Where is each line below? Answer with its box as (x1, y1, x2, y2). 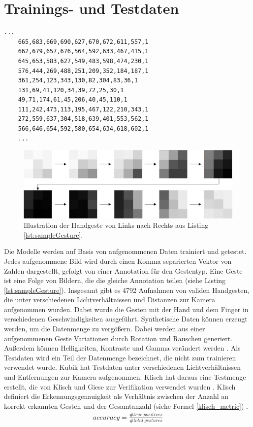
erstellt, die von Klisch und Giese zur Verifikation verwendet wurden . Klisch (4, 381, 236, 391)
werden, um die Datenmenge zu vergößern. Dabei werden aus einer (4, 323, 205, 334)
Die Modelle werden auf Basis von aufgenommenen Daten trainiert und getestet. (4, 246, 247, 256)
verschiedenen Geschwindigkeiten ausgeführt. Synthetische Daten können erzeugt (4, 314, 248, 324)
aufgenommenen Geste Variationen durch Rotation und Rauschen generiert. (4, 333, 232, 343)
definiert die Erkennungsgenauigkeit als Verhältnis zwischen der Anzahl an (4, 391, 229, 401)
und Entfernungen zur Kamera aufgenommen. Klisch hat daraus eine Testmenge (4, 372, 246, 382)
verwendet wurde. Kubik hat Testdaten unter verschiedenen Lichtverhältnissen (4, 362, 241, 372)
